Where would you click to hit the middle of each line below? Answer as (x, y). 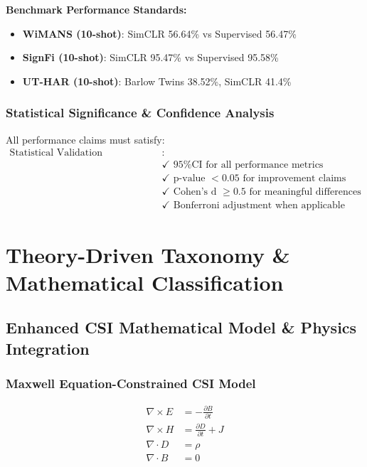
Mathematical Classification (145, 282)
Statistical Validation (56, 153)
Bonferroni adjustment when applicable (259, 206)
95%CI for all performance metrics (248, 165)
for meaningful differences (305, 192)
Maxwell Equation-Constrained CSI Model (131, 383)
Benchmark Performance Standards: (96, 9)
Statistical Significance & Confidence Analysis (140, 113)
